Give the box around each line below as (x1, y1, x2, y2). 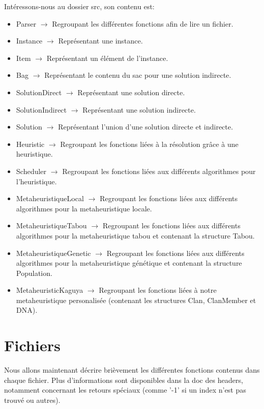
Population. (16, 267, 53, 278)
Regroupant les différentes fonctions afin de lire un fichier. (52, 18, 233, 29)
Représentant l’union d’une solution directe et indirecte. (58, 121, 233, 132)
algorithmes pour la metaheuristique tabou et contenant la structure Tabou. (16, 230, 255, 241)
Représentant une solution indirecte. (82, 104, 196, 115)
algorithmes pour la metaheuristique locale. (16, 203, 152, 213)
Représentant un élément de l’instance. (47, 52, 168, 63)
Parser (16, 18, 36, 29)
